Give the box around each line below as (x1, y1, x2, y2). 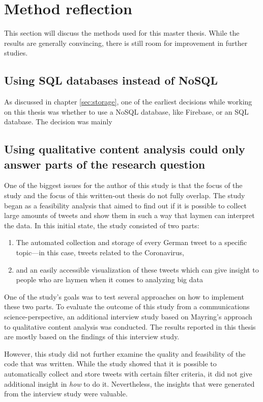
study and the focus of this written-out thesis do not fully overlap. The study (4, 190, 245, 201)
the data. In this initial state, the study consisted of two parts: (4, 220, 199, 230)
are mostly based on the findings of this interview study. (4, 331, 180, 342)
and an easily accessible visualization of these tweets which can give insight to (16, 264, 259, 275)
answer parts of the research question (4, 156, 206, 172)
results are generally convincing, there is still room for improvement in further (4, 37, 248, 48)
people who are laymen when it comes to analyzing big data (16, 274, 203, 285)
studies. (4, 47, 28, 58)
